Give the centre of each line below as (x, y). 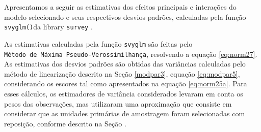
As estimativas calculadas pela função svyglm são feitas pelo (98, 43)
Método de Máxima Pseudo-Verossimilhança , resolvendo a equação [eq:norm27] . (131, 54)
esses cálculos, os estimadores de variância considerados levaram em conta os (124, 93)
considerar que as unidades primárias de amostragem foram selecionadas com (125, 113)
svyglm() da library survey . (48, 27)
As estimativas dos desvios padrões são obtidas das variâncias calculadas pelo (125, 64)
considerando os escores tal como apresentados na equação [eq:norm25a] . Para (126, 84)
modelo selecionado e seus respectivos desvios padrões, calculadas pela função (125, 16)
